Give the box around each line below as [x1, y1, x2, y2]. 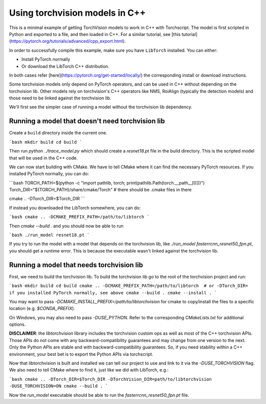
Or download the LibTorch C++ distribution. [21, 63, 109, 69]
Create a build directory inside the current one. [9, 130, 107, 136]
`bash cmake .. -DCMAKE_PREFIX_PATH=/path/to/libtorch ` [9, 214, 150, 220]
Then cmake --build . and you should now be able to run [9, 223, 124, 229]
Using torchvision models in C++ [9, 7, 146, 18]
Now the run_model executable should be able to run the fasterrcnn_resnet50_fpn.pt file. [9, 392, 189, 398]
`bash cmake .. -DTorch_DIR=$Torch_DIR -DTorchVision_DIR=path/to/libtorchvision [9, 376, 212, 382]
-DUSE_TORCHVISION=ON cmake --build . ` [9, 383, 108, 389]
